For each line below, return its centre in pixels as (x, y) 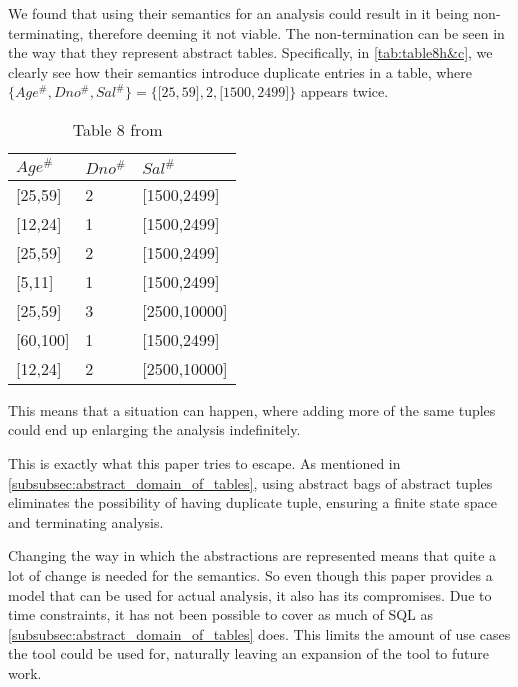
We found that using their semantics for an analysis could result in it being (238, 13)
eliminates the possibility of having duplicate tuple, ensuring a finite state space (252, 502)
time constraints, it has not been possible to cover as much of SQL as (221, 614)
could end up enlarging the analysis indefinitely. (154, 429)
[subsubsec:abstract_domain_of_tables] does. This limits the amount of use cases (259, 633)
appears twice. (344, 91)
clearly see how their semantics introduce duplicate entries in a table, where (240, 71)
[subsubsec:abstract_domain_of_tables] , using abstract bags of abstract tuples (250, 482)
